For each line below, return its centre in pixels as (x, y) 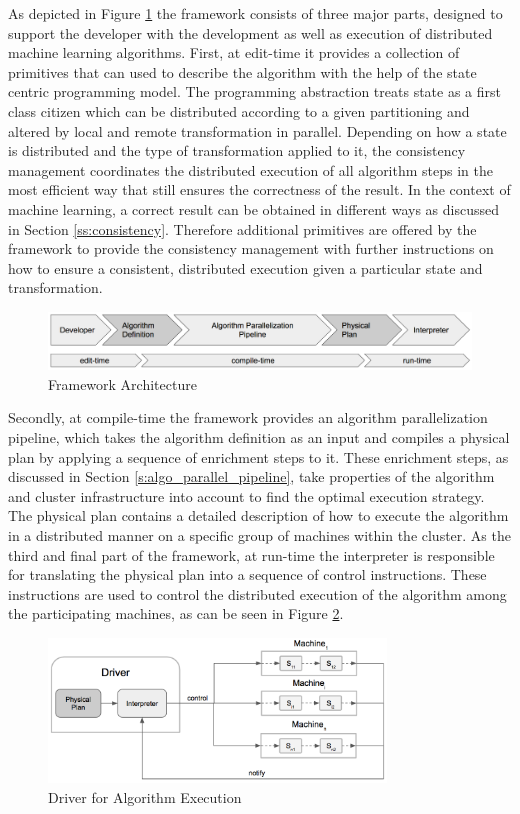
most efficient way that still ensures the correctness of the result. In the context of (259, 189)
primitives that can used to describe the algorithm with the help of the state (242, 71)
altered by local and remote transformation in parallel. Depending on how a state (257, 130)
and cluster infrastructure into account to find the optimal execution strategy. (246, 495)
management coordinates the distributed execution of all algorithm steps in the (250, 169)
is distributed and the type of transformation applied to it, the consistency (237, 150)
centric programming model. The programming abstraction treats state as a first (255, 91)
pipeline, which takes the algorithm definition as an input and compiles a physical (259, 437)
